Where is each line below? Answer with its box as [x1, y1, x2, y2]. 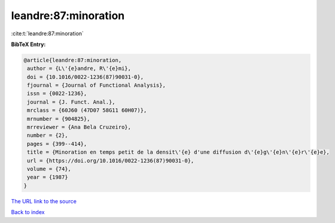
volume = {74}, [27, 166, 72, 172]
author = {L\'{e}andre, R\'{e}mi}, [27, 65, 132, 72]
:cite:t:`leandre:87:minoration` [11, 30, 84, 37]
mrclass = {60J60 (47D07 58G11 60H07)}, [27, 107, 147, 114]
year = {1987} [27, 174, 68, 181]
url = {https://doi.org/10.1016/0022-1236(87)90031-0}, [27, 157, 194, 164]
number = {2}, [27, 132, 68, 139]
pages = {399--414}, [27, 140, 87, 147]
